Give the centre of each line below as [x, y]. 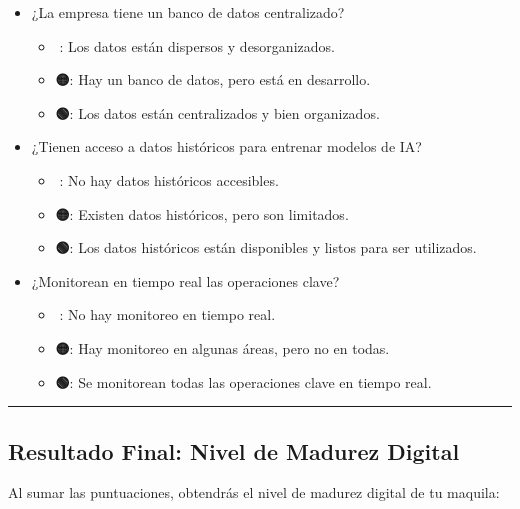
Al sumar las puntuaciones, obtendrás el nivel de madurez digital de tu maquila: [254, 492]
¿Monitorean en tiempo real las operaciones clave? [185, 280]
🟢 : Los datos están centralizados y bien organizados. [217, 112]
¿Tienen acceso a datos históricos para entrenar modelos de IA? [226, 146]
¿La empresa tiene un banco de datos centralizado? [188, 12]
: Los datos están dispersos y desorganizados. [197, 45]
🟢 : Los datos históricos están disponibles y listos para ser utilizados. [266, 247]
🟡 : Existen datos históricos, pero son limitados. [202, 213]
